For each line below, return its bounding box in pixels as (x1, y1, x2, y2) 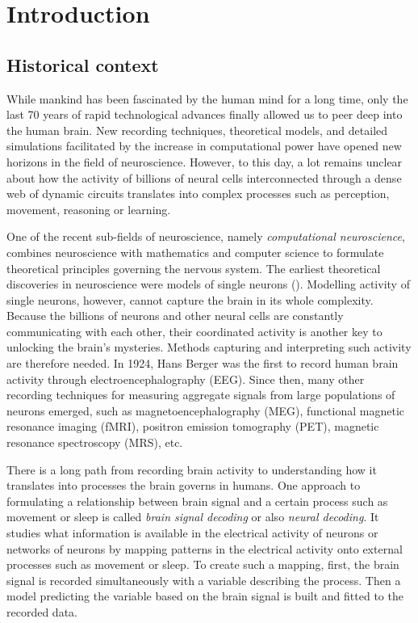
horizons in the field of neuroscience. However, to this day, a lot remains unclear (6, 153, 403, 170)
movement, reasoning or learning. (6, 200, 171, 217)
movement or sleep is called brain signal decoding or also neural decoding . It (6, 508, 379, 525)
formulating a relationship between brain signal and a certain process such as (6, 492, 388, 509)
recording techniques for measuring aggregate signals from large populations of (6, 386, 395, 403)
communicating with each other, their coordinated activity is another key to (6, 322, 382, 339)
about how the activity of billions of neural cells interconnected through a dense (6, 169, 402, 186)
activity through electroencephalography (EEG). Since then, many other (6, 370, 365, 387)
